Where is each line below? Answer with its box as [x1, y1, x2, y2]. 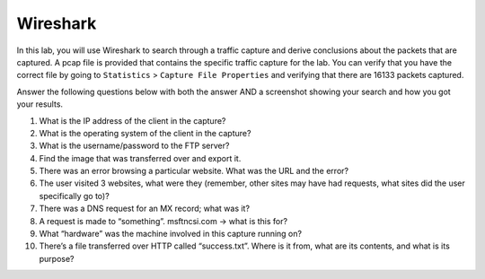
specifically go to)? [39, 190, 110, 201]
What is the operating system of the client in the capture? [39, 127, 251, 138]
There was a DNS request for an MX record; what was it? [39, 203, 251, 214]
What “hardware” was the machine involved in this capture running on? [39, 229, 303, 240]
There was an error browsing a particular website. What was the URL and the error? [39, 166, 349, 177]
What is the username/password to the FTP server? [39, 140, 230, 152]
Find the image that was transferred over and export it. [39, 153, 242, 163]
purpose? [39, 253, 75, 264]
